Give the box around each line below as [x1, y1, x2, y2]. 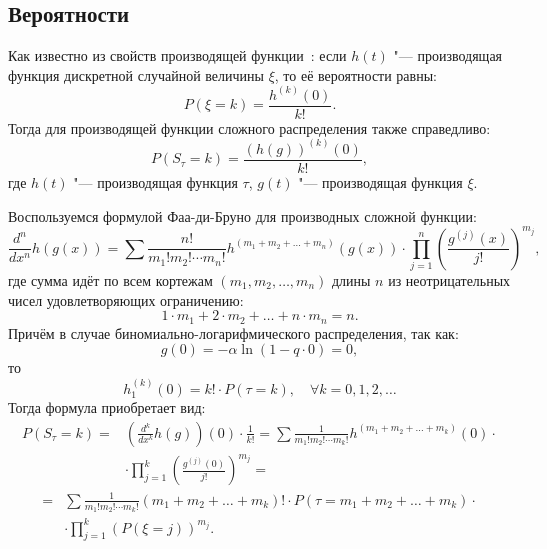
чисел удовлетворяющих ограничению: [8, 289, 244, 310]
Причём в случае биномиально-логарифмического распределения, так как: [8, 322, 459, 343]
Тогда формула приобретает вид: [8, 397, 206, 418]
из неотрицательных [388, 270, 511, 290]
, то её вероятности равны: [274, 64, 437, 85]
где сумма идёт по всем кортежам [8, 270, 213, 290]
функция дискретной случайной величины [8, 64, 264, 85]
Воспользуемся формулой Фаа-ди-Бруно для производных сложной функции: [8, 205, 477, 226]
